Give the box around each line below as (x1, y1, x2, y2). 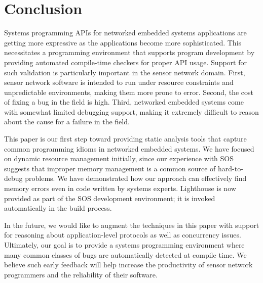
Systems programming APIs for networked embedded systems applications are (4, 27, 247, 38)
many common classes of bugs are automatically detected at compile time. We (4, 249, 247, 260)
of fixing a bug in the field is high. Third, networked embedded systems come (4, 97, 244, 107)
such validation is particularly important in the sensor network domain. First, (4, 67, 245, 77)
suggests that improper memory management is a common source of (4, 163, 216, 173)
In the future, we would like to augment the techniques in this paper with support (4, 219, 259, 230)
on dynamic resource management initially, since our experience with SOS (4, 153, 234, 164)
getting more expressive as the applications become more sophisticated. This (4, 37, 242, 48)
